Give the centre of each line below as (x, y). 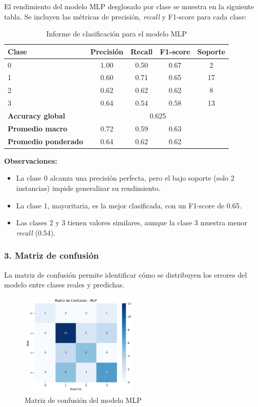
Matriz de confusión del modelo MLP (83, 400)
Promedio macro (38, 128)
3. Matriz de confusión (52, 255)
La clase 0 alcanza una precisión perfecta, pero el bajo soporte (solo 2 (125, 178)
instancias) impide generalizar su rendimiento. (88, 188)
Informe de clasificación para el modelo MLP (116, 34)
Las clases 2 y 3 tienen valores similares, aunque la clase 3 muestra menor (132, 222)
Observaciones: (31, 160)
